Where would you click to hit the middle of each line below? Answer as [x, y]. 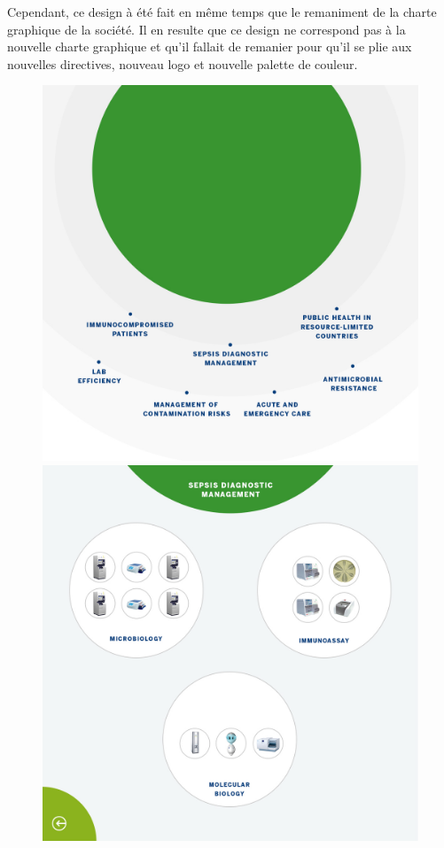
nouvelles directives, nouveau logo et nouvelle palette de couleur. [183, 63]
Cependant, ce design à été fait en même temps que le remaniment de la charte [222, 12]
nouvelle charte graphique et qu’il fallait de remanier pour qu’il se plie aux [210, 47]
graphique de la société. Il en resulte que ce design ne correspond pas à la [206, 29]
